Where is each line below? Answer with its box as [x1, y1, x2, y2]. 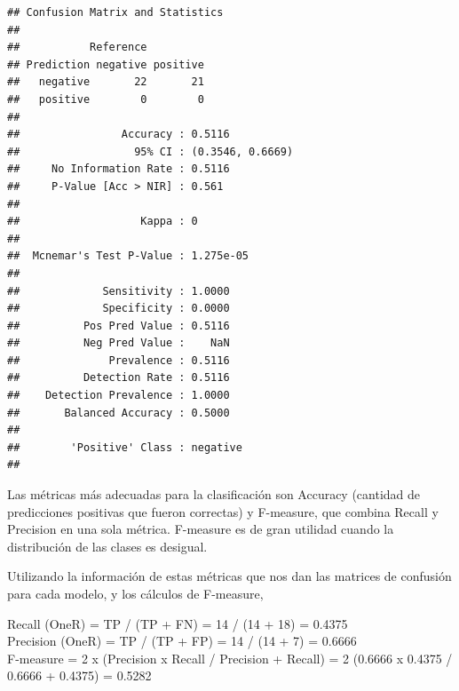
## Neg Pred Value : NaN [7, 337, 230, 350]
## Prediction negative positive [7, 58, 204, 71]
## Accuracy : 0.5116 [7, 128, 230, 141]
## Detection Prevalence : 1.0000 [7, 389, 230, 402]
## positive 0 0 [7, 92, 204, 106]
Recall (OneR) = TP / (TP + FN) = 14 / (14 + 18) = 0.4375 [7, 614, 348, 632]
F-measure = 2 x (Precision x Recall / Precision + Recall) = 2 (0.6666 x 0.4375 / [7, 648, 453, 667]
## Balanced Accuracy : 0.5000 [7, 406, 230, 419]
